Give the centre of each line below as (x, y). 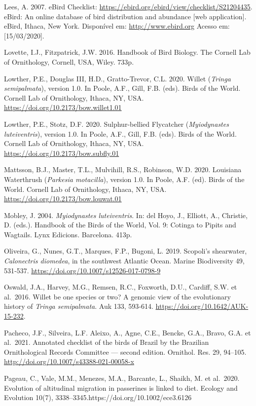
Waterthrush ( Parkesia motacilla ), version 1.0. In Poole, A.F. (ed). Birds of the (124, 179)
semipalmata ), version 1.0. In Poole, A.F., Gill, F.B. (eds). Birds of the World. (122, 88)
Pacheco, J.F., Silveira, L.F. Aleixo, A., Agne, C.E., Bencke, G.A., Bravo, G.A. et (128, 332)
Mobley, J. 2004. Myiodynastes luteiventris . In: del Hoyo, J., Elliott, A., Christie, (126, 215)
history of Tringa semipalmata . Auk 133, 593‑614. (79, 306)
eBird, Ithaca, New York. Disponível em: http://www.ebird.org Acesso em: (117, 26)
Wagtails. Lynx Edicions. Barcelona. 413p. (68, 234)
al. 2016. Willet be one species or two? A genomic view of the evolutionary (117, 296)
